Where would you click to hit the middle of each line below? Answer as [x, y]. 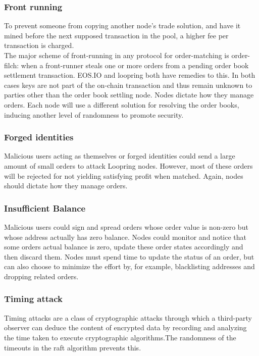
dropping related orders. [41, 276]
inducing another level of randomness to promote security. [94, 114]
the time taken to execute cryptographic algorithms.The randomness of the [120, 337]
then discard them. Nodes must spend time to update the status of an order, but [129, 256]
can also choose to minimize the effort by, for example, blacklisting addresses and [129, 266]
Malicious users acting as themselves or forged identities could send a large [120, 156]
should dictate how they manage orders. [66, 186]
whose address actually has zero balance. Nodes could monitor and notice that [125, 237]
